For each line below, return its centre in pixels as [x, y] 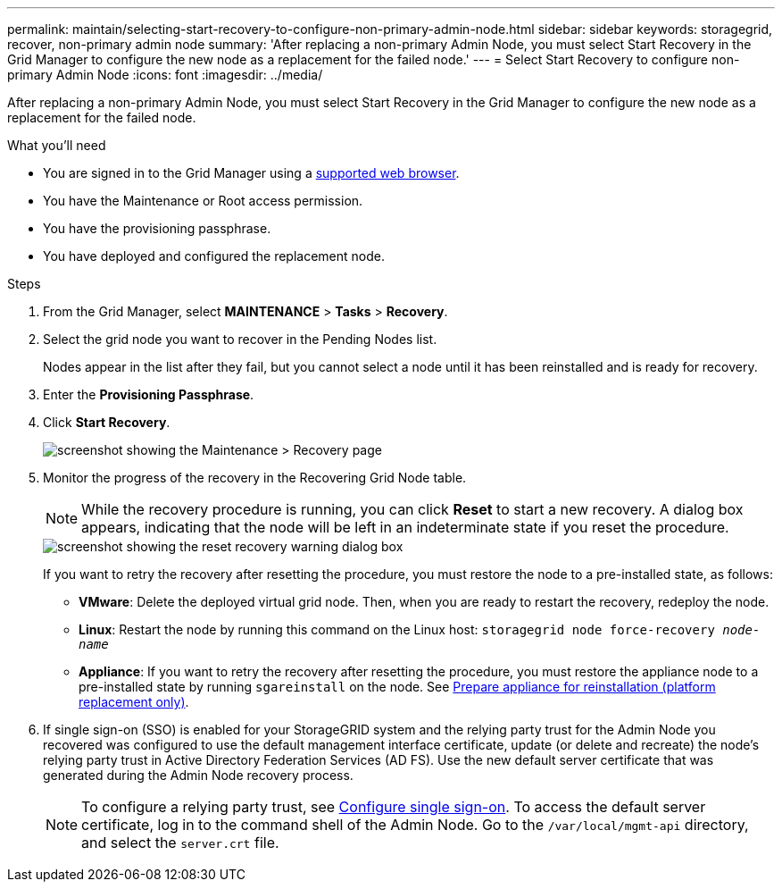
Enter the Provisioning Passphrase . [149, 394]
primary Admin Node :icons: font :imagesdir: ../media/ [165, 75]
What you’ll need [57, 145]
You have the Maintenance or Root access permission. [203, 201]
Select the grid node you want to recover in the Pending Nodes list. [240, 339]
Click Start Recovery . [107, 422]
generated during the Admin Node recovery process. [198, 775]
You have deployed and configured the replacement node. [214, 256]
